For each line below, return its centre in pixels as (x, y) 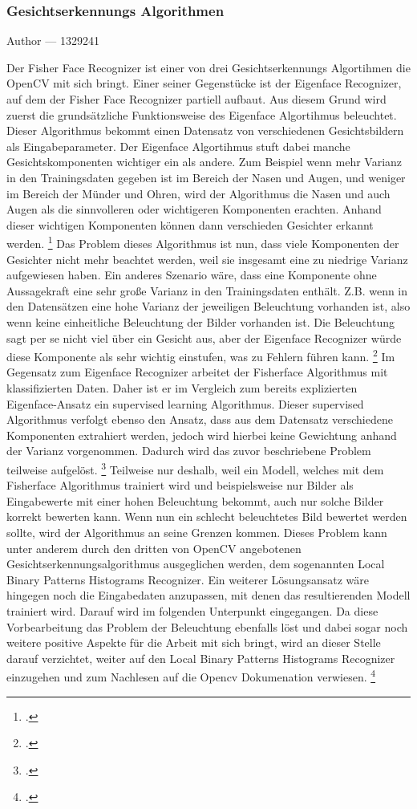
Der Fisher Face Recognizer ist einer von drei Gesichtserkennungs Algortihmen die (208, 67)
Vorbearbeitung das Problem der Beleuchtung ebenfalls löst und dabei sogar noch (207, 626)
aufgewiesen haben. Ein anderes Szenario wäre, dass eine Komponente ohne (192, 275)
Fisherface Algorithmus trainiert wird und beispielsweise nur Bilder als (180, 485)
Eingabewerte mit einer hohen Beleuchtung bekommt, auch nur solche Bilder (195, 500)
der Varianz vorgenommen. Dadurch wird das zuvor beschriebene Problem (189, 451)
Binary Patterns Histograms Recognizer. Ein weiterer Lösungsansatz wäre (188, 579)
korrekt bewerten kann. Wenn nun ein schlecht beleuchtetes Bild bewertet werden (207, 516)
